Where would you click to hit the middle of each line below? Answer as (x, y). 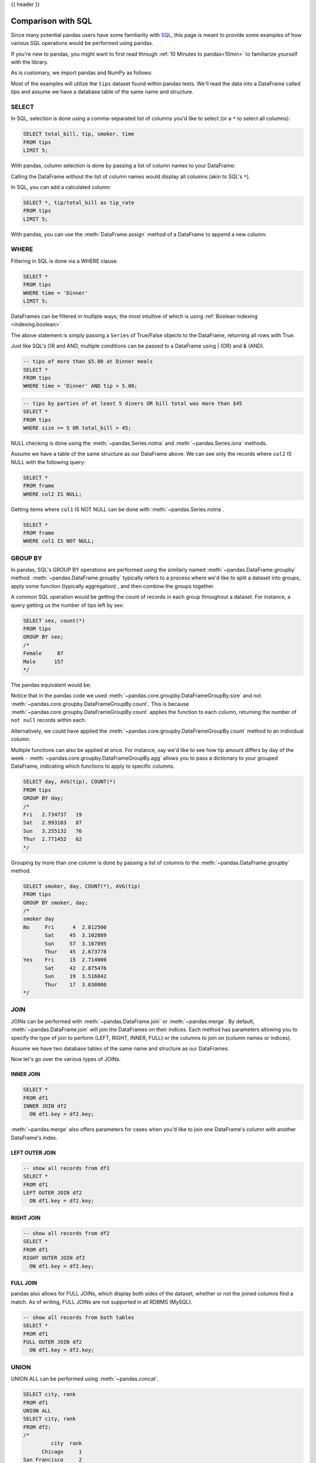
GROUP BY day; (43, 798)
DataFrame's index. (34, 1138)
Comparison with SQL (51, 21)
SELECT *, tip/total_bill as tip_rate (79, 202)
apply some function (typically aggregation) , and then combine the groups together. (113, 586)
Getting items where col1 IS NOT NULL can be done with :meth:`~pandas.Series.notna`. (118, 509)
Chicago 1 (62, 1452)
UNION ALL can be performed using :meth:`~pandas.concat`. (85, 1379)
